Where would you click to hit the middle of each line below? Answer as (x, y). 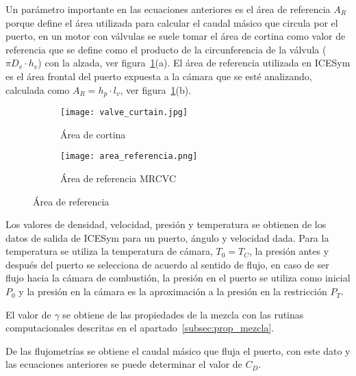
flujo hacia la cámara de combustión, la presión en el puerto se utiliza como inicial (178, 278)
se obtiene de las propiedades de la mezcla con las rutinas (183, 314)
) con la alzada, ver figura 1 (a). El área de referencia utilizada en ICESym (194, 63)
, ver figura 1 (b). (156, 89)
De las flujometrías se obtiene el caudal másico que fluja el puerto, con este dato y (178, 350)
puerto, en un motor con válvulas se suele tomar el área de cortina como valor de (176, 36)
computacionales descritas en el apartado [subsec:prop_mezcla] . (140, 328)
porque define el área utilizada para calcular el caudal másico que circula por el (172, 22)
